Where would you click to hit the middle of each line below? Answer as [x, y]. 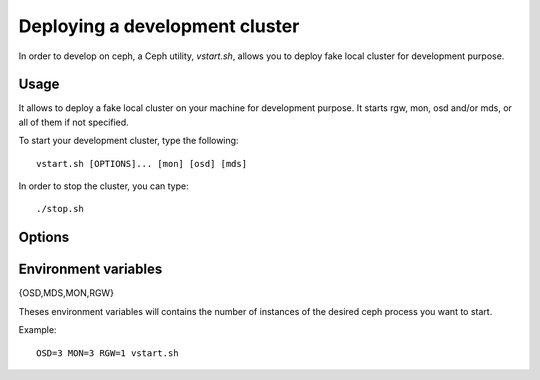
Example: [37, 330]
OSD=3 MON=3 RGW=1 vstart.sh [107, 353]
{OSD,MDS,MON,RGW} [66, 293]
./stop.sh [60, 209]
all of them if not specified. [73, 122]
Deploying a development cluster [159, 26]
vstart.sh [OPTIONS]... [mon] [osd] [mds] [142, 163]
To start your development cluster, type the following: [128, 141]
